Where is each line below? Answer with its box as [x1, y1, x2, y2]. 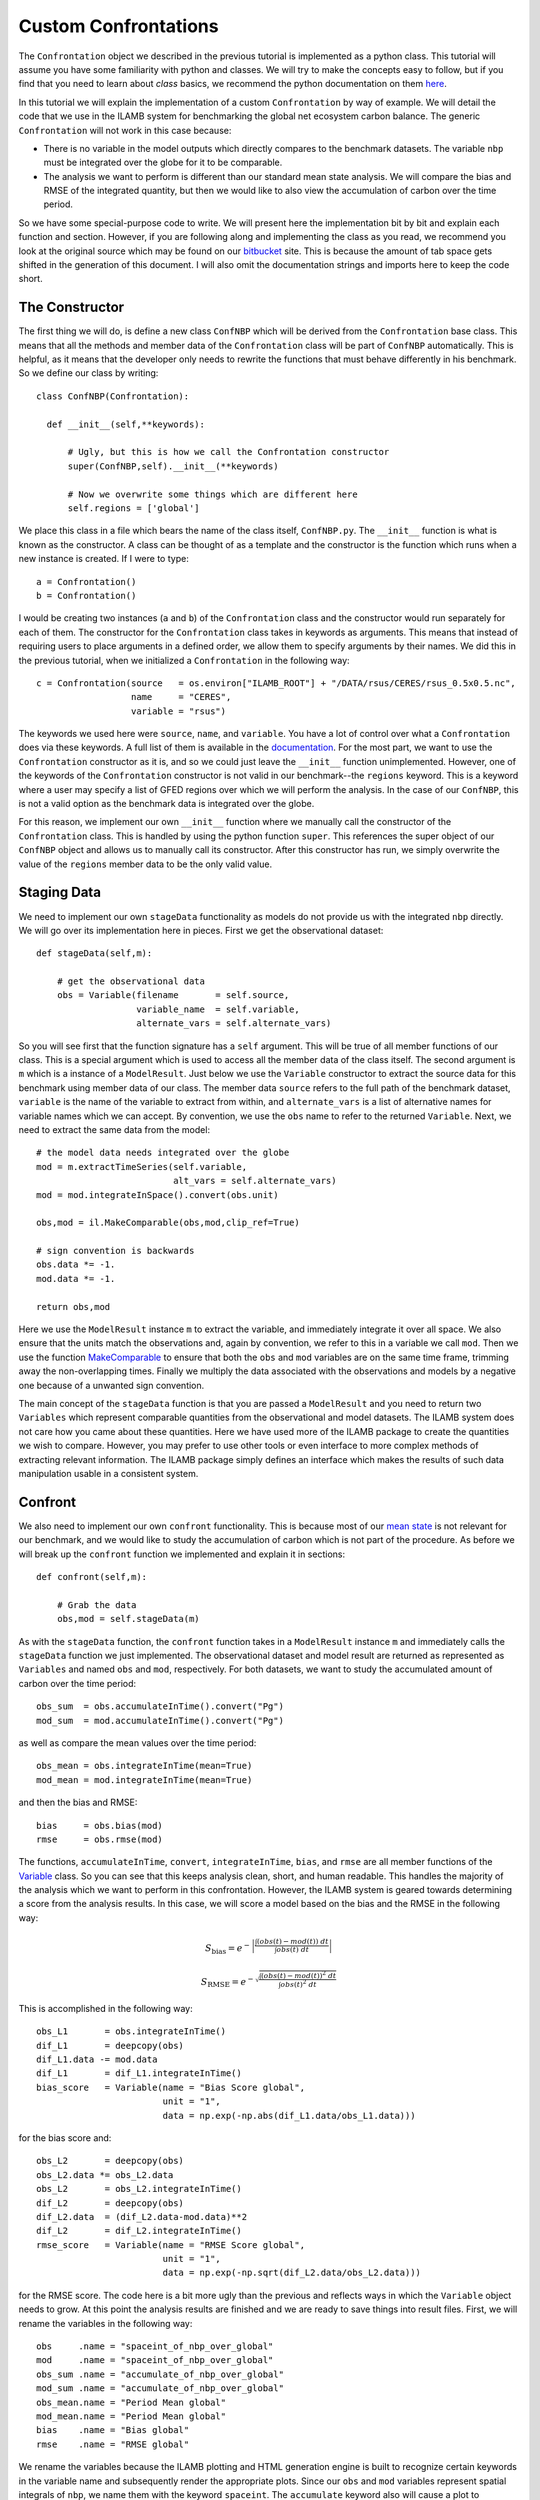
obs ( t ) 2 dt [280, 1978, 317, 1989]
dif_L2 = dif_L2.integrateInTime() [36, 2225, 242, 2237]
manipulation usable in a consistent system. [18, 1467, 199, 1479]
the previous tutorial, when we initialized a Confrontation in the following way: [18, 654, 350, 666]
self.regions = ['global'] [67, 503, 200, 514]
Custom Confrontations [18, 15, 219, 37]
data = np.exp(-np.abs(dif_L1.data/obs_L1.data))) [162, 2110, 416, 2121]
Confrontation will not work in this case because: [18, 124, 232, 136]
